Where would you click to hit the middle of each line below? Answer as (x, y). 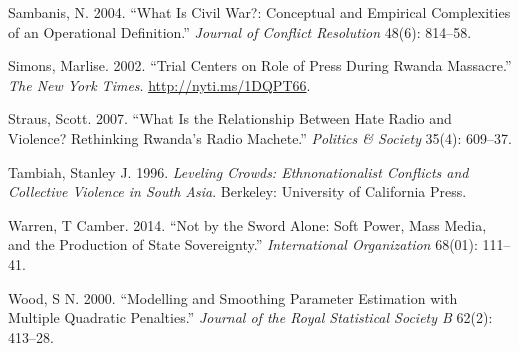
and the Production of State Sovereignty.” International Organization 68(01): (243, 244)
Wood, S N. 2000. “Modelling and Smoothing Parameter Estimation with (233, 297)
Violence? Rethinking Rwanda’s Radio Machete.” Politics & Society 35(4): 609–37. (260, 137)
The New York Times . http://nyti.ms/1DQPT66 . (159, 84)
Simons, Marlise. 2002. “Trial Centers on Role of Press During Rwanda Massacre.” (260, 65)
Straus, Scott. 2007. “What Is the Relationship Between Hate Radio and (230, 118)
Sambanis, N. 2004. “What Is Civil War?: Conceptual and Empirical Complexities (259, 12)
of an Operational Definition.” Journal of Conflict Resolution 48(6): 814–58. (240, 31)
